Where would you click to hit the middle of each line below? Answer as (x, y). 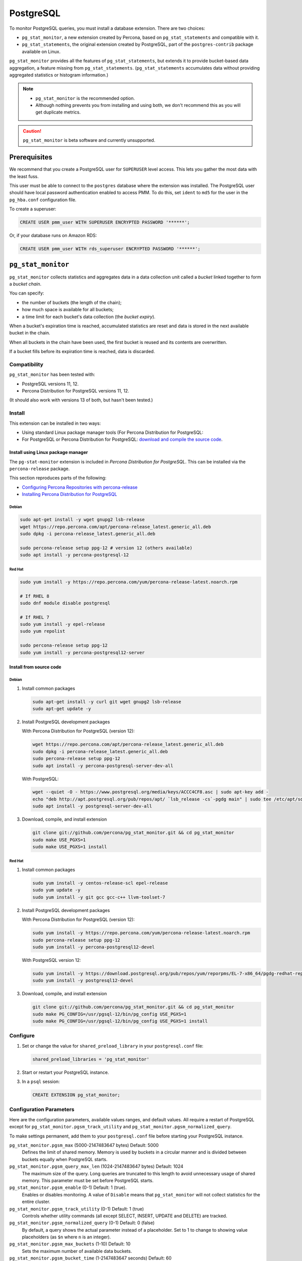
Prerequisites (31, 157)
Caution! (32, 131)
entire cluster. (36, 1202)
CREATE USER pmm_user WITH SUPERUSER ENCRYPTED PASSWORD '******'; (105, 222)
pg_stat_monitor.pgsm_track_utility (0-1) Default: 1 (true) (77, 1209)
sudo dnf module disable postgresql (65, 603)
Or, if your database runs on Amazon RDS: (53, 236)
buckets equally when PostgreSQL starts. (65, 1159)
